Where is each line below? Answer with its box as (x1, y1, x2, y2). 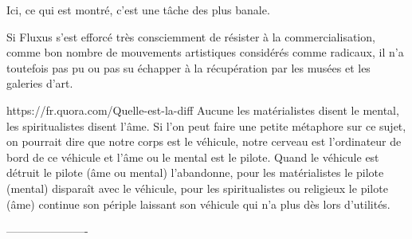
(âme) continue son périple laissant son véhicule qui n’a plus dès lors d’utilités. (6, 195, 390, 212)
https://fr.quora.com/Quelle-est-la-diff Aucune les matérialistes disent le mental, (6, 101, 399, 118)
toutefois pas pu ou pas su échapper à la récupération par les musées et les (6, 59, 371, 76)
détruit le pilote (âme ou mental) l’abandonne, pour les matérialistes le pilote (6, 164, 384, 181)
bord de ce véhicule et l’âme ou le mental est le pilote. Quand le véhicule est (6, 148, 379, 165)
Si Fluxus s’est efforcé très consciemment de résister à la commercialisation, (6, 28, 375, 45)
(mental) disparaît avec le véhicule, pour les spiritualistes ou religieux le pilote (6, 179, 388, 196)
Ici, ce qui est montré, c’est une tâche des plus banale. (6, 2, 270, 18)
